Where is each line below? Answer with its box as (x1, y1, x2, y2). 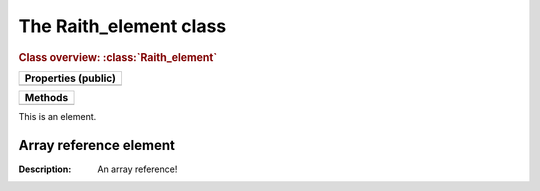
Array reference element (18, 136, 175, 154)
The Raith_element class (18, 15, 227, 37)
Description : (18, 163, 72, 175)
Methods (24, 90, 69, 104)
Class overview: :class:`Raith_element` (18, 50, 218, 64)
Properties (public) (24, 71, 117, 85)
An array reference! (97, 163, 178, 175)
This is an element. (18, 110, 97, 122)
